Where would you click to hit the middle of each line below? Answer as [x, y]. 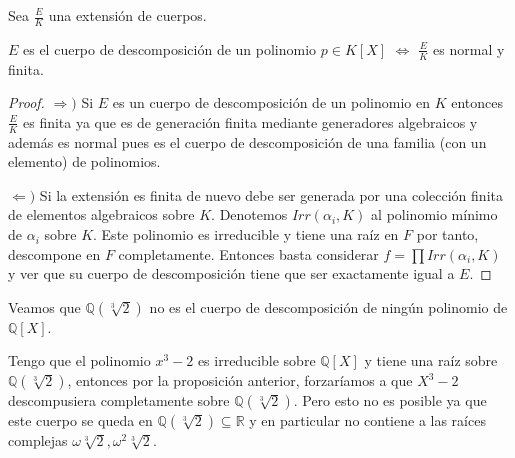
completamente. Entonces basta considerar [248, 253]
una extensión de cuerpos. [127, 15]
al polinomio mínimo [434, 214]
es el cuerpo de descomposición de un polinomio [170, 48]
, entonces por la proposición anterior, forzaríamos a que [240, 380]
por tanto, [447, 234]
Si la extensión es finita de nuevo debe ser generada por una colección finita [271, 194]
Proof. [26, 102]
